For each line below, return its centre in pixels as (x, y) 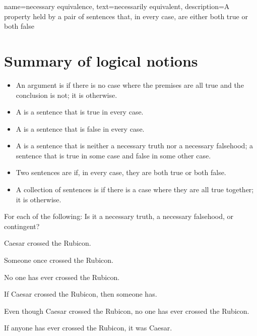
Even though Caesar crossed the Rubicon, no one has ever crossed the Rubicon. (127, 311)
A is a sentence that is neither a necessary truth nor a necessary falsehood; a (134, 146)
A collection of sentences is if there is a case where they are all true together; (135, 189)
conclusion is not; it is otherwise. (67, 95)
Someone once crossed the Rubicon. (59, 260)
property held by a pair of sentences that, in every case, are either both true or (126, 16)
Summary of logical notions (101, 60)
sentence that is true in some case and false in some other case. (113, 155)
